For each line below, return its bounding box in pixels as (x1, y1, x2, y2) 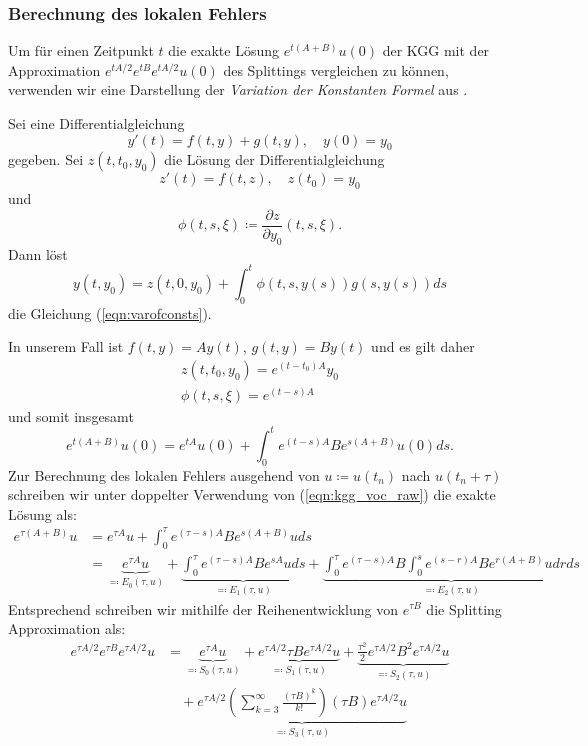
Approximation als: (8, 618, 126, 639)
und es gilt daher (371, 336, 475, 357)
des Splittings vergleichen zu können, (223, 59, 449, 80)
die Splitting (426, 598, 502, 619)
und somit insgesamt (8, 405, 134, 426)
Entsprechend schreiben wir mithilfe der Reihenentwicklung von (8, 598, 398, 619)
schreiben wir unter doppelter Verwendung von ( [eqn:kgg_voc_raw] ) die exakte (8, 484, 496, 505)
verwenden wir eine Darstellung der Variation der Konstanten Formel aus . (8, 79, 468, 100)
